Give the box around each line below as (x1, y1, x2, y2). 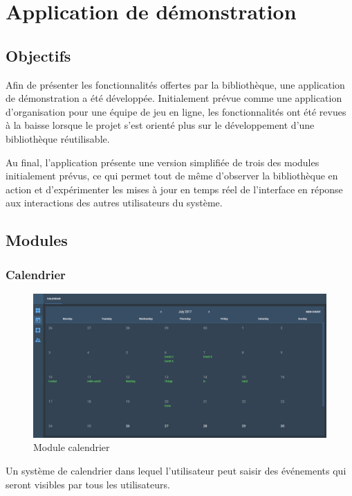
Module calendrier (33, 440, 110, 454)
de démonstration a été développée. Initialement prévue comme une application (6, 91, 342, 105)
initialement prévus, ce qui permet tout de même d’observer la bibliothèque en (6, 168, 338, 183)
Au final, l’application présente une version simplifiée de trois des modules (6, 154, 319, 169)
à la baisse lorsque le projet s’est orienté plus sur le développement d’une (6, 118, 315, 132)
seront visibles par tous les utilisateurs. (6, 477, 170, 491)
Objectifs (6, 44, 71, 66)
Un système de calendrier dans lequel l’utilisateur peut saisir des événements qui (6, 463, 346, 477)
